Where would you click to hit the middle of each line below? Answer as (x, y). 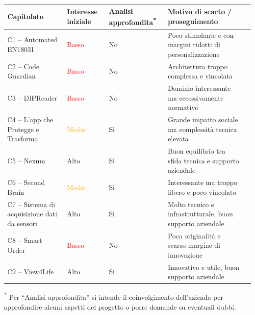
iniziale (79, 21)
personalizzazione (194, 54)
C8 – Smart (25, 240)
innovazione (185, 254)
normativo (183, 107)
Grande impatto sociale (203, 119)
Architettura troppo (198, 66)
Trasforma (23, 139)
